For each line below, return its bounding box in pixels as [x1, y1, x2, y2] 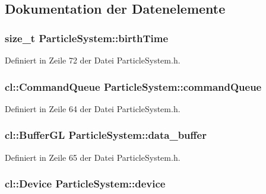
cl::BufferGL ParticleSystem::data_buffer [5, 128, 207, 142]
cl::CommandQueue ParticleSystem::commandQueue [5, 79, 262, 94]
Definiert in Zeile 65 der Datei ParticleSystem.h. [5, 151, 180, 163]
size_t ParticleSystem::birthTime [5, 30, 169, 45]
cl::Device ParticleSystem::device [5, 176, 166, 191]
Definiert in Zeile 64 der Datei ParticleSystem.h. [5, 102, 180, 115]
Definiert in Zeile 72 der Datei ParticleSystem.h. [5, 54, 180, 66]
